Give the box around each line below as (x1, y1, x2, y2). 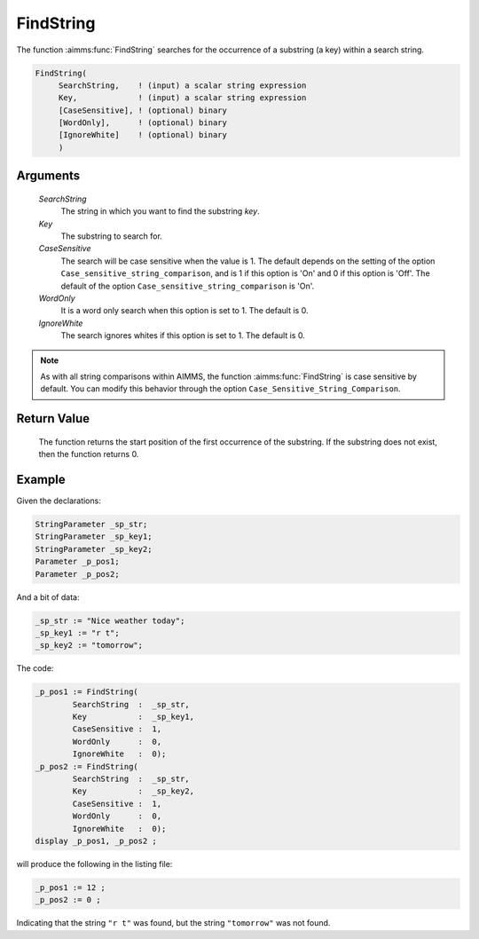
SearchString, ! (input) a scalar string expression (58, 80, 307, 91)
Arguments (16, 169, 81, 184)
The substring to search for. (60, 231, 163, 241)
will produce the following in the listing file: (16, 858, 173, 869)
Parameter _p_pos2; (35, 569, 120, 579)
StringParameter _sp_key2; (35, 544, 153, 554)
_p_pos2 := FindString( (35, 761, 139, 771)
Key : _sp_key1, (72, 712, 195, 722)
